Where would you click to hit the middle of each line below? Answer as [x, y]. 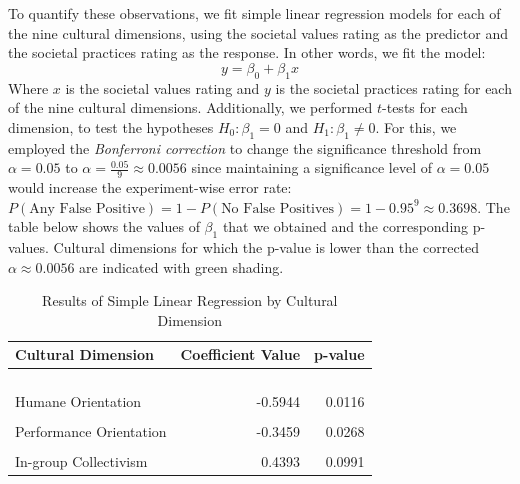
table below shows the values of [104, 226]
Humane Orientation [78, 401]
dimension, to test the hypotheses [111, 126]
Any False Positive [87, 208]
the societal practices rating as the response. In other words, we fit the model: [247, 52]
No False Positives [278, 208]
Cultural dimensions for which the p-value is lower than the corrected [266, 246]
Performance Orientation [91, 431]
